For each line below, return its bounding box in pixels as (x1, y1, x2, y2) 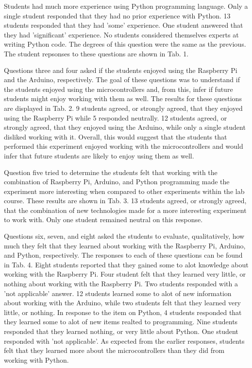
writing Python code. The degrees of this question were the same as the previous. (4, 39, 246, 49)
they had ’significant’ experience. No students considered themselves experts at (4, 29, 239, 39)
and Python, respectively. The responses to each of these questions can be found (4, 250, 243, 260)
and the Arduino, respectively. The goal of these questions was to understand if (4, 74, 240, 85)
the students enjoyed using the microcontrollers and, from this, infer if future (4, 84, 233, 94)
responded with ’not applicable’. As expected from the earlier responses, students (4, 335, 245, 346)
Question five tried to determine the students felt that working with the (4, 167, 218, 177)
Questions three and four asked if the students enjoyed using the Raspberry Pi (4, 65, 237, 75)
